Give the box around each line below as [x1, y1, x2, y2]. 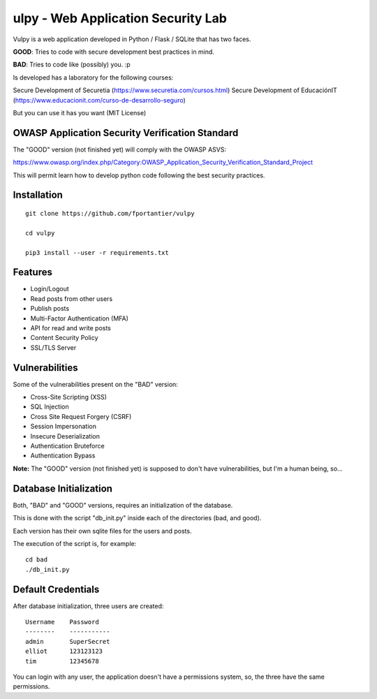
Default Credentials [13, 583, 100, 595]
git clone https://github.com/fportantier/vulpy [25, 209, 195, 217]
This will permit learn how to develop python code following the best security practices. [13, 171, 265, 179]
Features [13, 266, 52, 279]
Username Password [25, 618, 99, 626]
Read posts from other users [30, 294, 113, 303]
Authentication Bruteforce [30, 442, 105, 450]
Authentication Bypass [30, 451, 96, 460]
